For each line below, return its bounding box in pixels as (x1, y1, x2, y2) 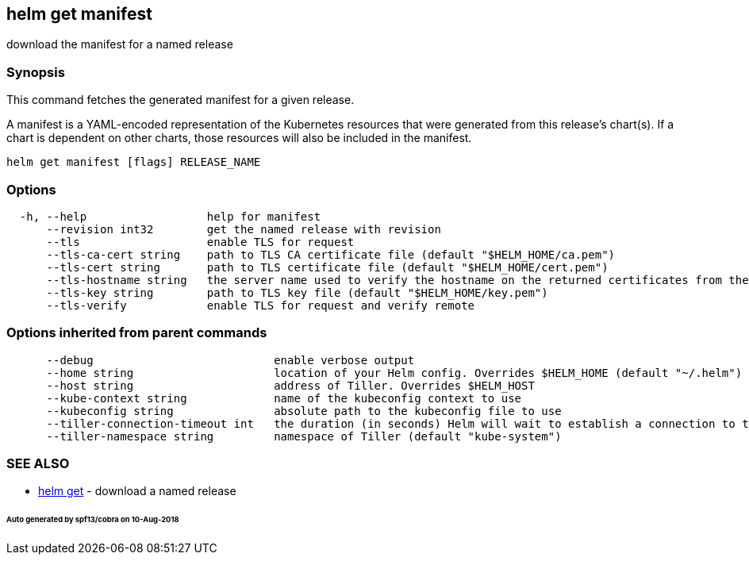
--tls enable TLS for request (46, 235, 355, 248)
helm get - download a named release (38, 484, 236, 498)
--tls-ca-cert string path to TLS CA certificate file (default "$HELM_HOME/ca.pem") (46, 248, 616, 261)
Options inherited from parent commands (6, 325, 267, 341)
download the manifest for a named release (6, 37, 233, 52)
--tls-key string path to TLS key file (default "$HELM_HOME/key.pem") (46, 286, 548, 299)
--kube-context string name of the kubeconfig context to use (46, 391, 522, 405)
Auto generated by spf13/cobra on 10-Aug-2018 (6, 515, 179, 524)
